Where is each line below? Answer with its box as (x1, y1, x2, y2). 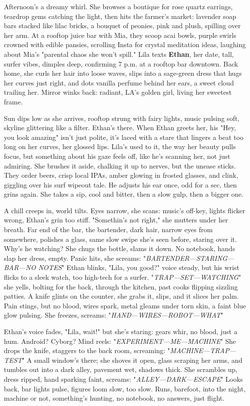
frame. (4, 96, 23, 106)
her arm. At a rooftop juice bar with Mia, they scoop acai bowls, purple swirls (4, 30, 236, 40)
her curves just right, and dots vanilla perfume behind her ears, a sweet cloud (4, 77, 234, 87)
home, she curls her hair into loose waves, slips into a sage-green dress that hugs (4, 68, 242, 78)
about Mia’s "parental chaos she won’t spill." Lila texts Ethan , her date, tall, (4, 49, 234, 59)
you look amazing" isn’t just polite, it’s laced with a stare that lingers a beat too (4, 132, 244, 142)
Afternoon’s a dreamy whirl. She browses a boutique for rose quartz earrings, (4, 1, 233, 11)
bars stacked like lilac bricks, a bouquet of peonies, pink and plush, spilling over (4, 20, 241, 31)
